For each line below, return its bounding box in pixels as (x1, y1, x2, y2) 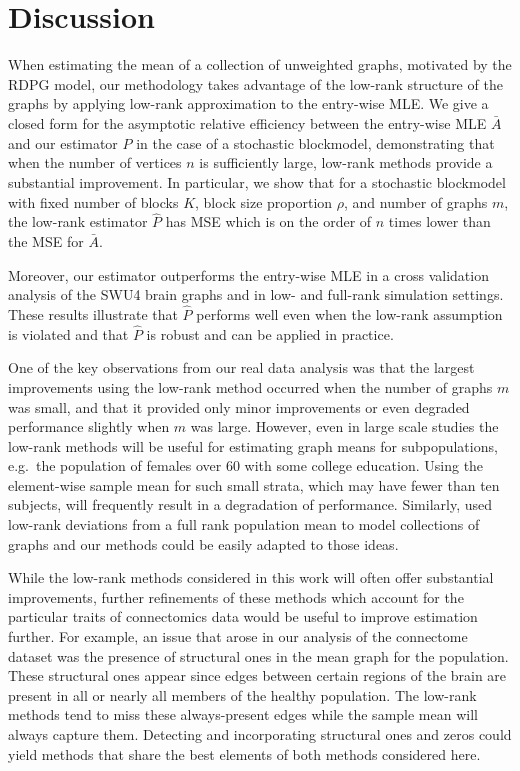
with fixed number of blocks (8, 191, 179, 212)
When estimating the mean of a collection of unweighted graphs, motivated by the (8, 54, 512, 75)
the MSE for (8, 230, 84, 251)
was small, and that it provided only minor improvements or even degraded (8, 396, 470, 417)
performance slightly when (8, 416, 170, 437)
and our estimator (8, 132, 118, 153)
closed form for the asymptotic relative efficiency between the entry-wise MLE (8, 112, 487, 133)
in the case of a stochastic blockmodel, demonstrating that (136, 132, 495, 153)
